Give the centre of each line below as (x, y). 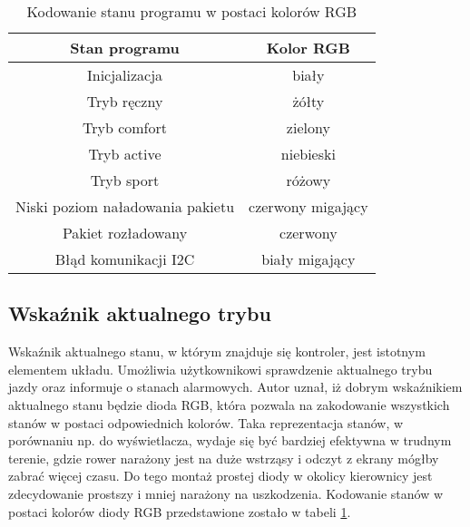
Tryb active (125, 154)
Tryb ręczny (125, 101)
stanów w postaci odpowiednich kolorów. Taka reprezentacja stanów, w (206, 422)
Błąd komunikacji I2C (125, 259)
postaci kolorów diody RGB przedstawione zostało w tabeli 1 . (180, 511)
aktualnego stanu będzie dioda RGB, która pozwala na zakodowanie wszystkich (229, 404)
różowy (308, 180)
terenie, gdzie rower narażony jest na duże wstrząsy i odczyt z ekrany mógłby (224, 458)
